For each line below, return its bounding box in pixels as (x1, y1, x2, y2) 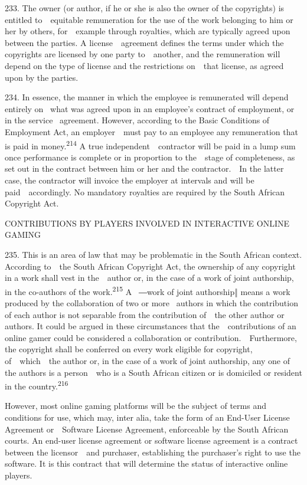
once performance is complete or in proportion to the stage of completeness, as (5, 150, 295, 163)
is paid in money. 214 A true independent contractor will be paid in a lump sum (5, 137, 296, 152)
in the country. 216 (5, 378, 68, 392)
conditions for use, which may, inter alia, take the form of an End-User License (5, 411, 290, 423)
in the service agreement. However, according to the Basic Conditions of (5, 114, 270, 126)
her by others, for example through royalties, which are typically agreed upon (5, 25, 290, 37)
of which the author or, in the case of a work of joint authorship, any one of (5, 354, 290, 366)
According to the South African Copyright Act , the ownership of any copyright (5, 260, 296, 272)
